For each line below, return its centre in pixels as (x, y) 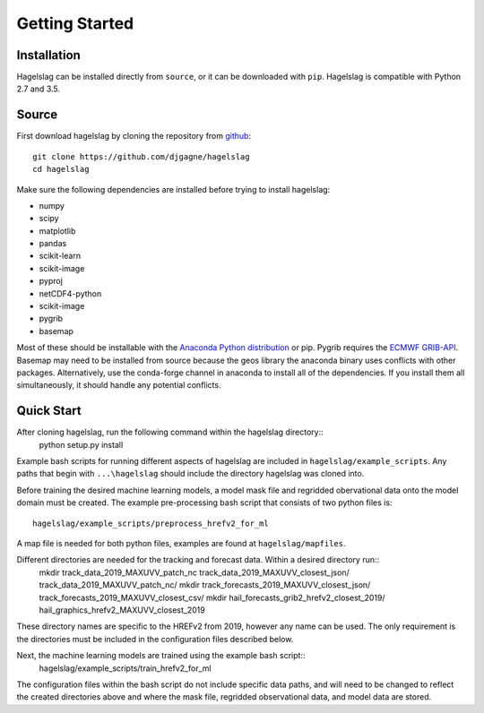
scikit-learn (60, 256)
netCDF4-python (70, 293)
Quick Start (49, 411)
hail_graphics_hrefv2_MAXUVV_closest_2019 (122, 610)
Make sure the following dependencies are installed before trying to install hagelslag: (173, 189)
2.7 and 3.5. (39, 89)
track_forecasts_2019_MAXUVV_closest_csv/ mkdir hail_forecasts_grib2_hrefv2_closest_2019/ (212, 597)
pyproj (51, 281)
